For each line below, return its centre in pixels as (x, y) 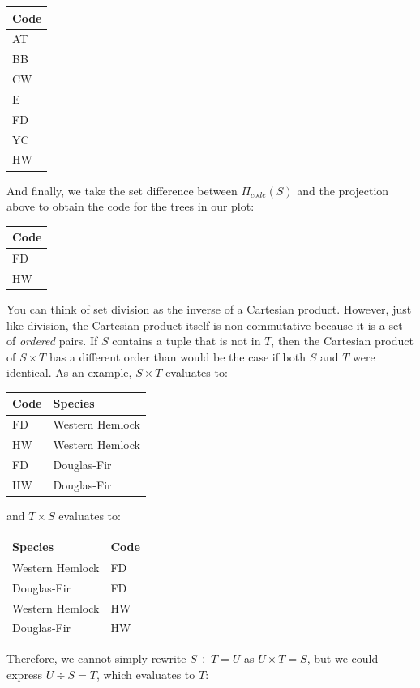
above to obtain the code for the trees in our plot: (131, 206)
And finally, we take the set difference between (122, 190)
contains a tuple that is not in (186, 341)
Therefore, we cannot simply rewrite (96, 658)
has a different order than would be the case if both (178, 356)
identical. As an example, (69, 372)
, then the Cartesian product (342, 341)
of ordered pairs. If (52, 341)
